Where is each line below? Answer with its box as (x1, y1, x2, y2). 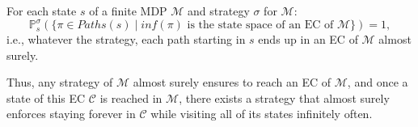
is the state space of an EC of (187, 19, 334, 32)
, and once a (347, 74, 408, 91)
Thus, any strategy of (6, 74, 113, 91)
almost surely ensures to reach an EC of (133, 74, 331, 91)
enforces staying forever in (6, 105, 136, 122)
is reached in (99, 89, 163, 106)
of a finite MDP (89, 2, 167, 19)
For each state (6, 2, 77, 19)
